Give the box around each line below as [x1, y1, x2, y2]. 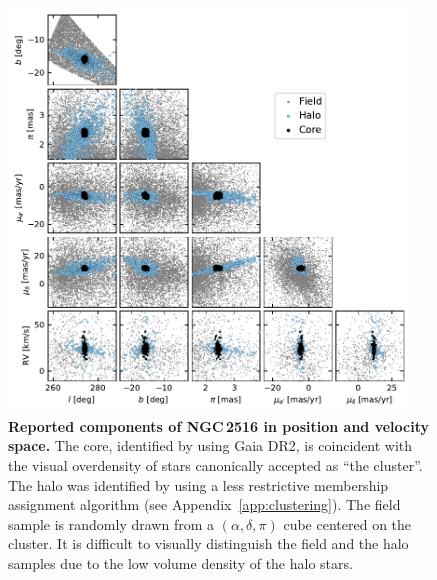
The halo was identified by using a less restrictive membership [8, 474, 389, 495]
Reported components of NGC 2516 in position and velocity [8, 415, 429, 436]
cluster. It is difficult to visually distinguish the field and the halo [8, 533, 409, 554]
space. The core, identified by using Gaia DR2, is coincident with [8, 435, 413, 456]
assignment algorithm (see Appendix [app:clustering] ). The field [8, 494, 401, 515]
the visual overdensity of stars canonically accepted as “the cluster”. [8, 454, 423, 475]
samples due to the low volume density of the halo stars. [8, 552, 353, 573]
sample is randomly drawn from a [8, 513, 214, 534]
